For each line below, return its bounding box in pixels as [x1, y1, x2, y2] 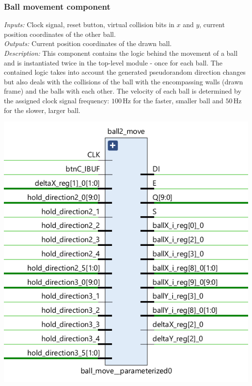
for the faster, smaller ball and [133, 95, 223, 105]
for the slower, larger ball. [4, 105, 80, 115]
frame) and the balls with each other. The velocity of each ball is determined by [4, 86, 241, 96]
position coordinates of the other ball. [4, 29, 116, 39]
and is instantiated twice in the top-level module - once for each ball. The [4, 57, 222, 67]
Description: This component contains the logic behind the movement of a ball [4, 48, 238, 58]
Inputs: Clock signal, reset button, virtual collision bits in [4, 19, 174, 30]
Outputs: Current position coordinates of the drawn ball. [4, 38, 172, 48]
